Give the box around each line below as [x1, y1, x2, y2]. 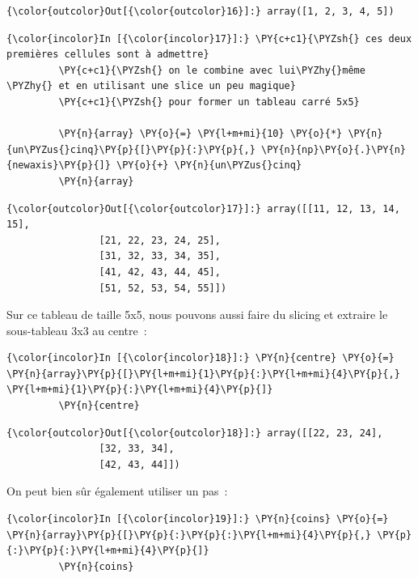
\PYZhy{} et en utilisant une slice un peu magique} [6, 80, 296, 92]
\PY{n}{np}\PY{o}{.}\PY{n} [260, 143, 406, 155]
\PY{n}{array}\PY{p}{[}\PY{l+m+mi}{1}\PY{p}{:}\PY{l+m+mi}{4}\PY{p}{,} [6, 368, 400, 380]
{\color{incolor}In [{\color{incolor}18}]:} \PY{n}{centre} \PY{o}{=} [6, 352, 395, 364]
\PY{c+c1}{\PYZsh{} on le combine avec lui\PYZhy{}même [58, 64, 365, 76]
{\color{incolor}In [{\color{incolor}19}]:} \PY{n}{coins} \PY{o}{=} [6, 513, 389, 525]
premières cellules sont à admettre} [6, 49, 209, 61]
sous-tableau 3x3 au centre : [6, 321, 147, 338]
